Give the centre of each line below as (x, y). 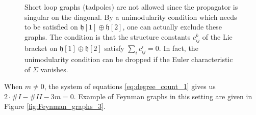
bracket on (41, 48)
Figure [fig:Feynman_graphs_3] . (55, 106)
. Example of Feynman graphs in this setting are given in (163, 96)
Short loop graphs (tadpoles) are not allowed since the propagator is (131, 7)
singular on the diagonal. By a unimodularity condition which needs (131, 17)
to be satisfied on (51, 27)
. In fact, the (178, 48)
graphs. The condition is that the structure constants (108, 36)
